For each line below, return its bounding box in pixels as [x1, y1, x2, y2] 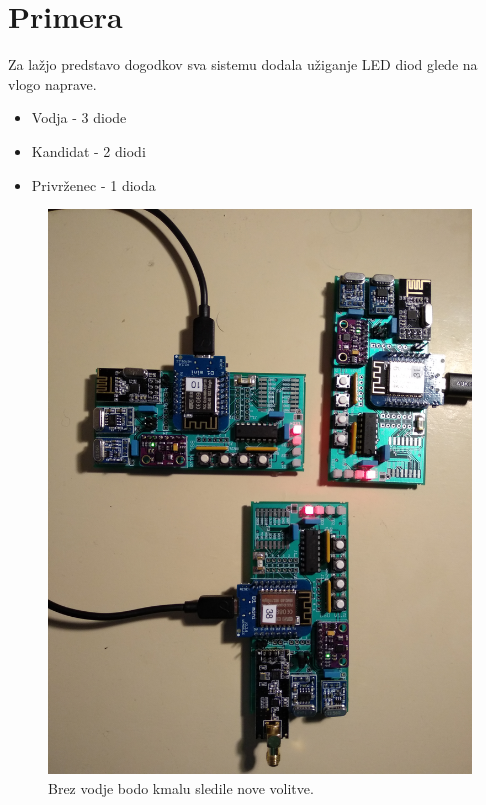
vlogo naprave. [8, 73, 97, 94]
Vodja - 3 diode [31, 107, 127, 128]
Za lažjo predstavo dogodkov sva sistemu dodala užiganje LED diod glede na [8, 54, 478, 75]
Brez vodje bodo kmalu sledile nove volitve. [48, 778, 314, 799]
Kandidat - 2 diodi [31, 140, 146, 161]
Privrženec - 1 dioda [31, 174, 156, 195]
